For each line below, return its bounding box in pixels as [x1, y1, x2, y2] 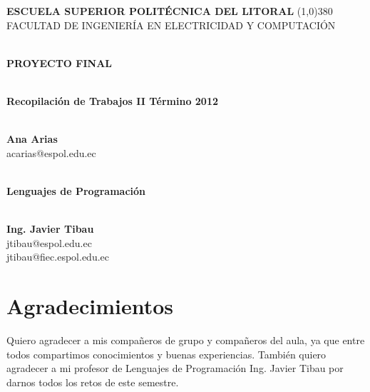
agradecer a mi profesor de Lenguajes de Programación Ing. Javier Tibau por [6, 361, 344, 376]
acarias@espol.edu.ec [6, 145, 96, 160]
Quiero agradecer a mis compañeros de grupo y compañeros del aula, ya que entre [6, 333, 365, 348]
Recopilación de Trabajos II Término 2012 [6, 93, 219, 108]
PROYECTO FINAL [6, 55, 113, 70]
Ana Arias [6, 131, 58, 146]
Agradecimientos [6, 291, 174, 321]
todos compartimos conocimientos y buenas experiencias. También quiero [6, 346, 327, 361]
